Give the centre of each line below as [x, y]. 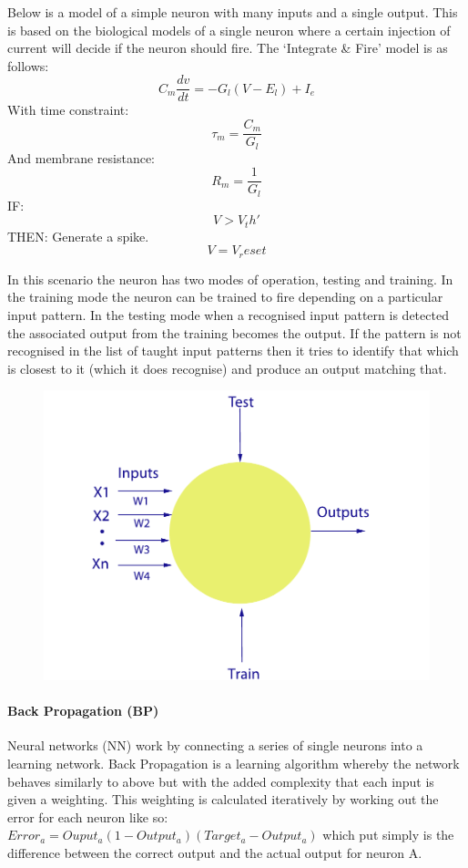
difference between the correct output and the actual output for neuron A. [215, 853]
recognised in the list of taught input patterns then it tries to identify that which [233, 351]
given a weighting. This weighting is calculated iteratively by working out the [223, 799]
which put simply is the [388, 835]
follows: [28, 65]
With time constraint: [68, 110]
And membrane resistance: [81, 157]
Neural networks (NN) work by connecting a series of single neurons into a [215, 745]
